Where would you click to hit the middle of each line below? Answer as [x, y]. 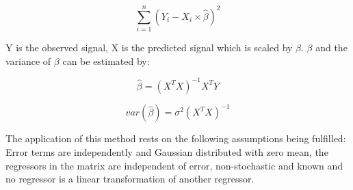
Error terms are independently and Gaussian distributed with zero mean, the [167, 151]
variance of [28, 60]
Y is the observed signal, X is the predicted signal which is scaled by [149, 47]
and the [331, 47]
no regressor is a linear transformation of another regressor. [130, 179]
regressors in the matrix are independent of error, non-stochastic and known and [174, 165]
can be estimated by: [106, 60]
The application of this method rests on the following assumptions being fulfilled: [176, 138]
